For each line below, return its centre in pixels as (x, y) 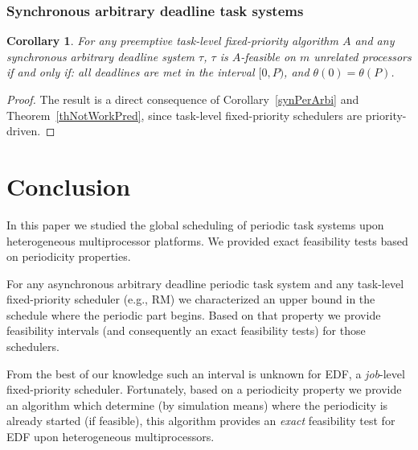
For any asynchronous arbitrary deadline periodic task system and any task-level (205, 283)
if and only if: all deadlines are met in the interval (131, 72)
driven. (24, 131)
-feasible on (268, 56)
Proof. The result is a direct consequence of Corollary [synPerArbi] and (183, 99)
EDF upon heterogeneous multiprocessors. (111, 437)
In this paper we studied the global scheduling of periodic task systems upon (195, 224)
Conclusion (69, 186)
